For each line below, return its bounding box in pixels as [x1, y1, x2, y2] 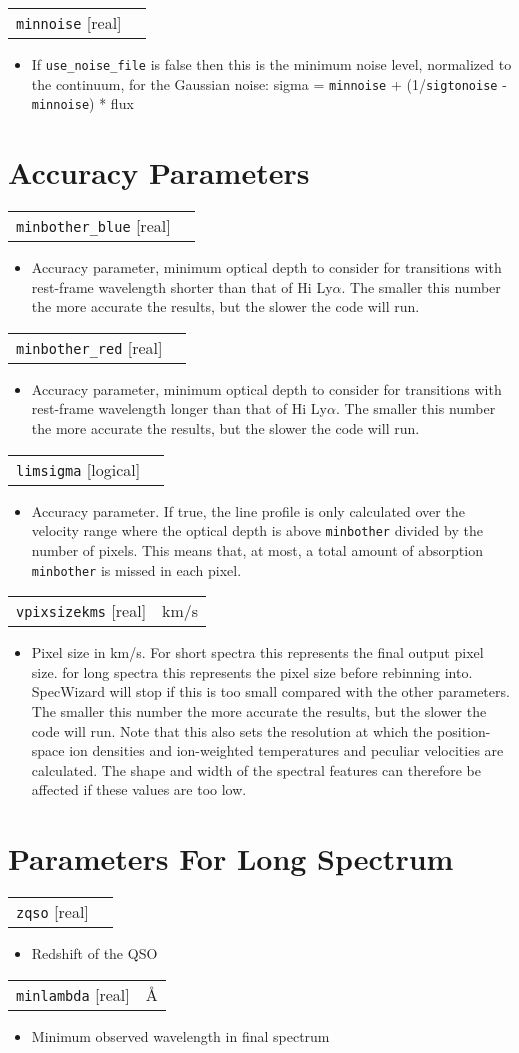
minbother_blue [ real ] [16, 214, 171, 238]
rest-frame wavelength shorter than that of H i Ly [31, 276, 333, 297]
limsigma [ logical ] [16, 457, 141, 481]
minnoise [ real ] [16, 11, 122, 34]
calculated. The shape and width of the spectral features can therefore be [31, 759, 481, 780]
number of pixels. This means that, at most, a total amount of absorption [31, 539, 483, 560]
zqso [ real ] [16, 900, 89, 924]
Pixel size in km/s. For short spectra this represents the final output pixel [31, 642, 484, 663]
